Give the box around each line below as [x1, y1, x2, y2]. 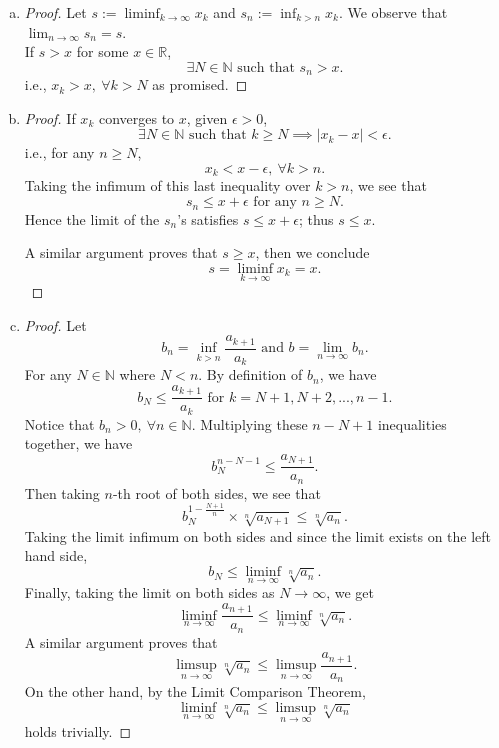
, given [186, 107, 228, 128]
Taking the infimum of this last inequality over [24, 175, 311, 196]
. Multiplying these [191, 413, 308, 434]
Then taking [24, 482, 100, 503]
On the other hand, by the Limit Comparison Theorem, [24, 681, 366, 702]
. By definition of [198, 364, 303, 385]
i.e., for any [24, 142, 95, 163]
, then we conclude [255, 242, 370, 263]
